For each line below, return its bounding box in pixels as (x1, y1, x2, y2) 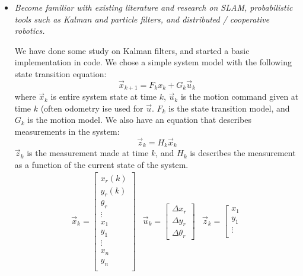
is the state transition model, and (168, 101, 290, 114)
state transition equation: (14, 67, 107, 80)
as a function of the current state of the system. (14, 158, 189, 170)
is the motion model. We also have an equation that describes (27, 113, 251, 126)
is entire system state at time (50, 90, 157, 103)
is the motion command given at (180, 90, 299, 103)
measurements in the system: (14, 125, 120, 138)
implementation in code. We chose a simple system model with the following (14, 56, 292, 68)
